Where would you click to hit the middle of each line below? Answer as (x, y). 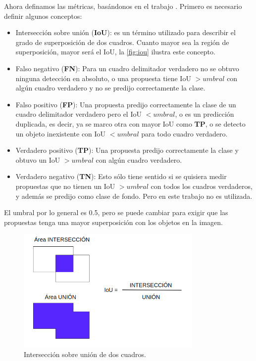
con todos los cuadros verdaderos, (202, 186)
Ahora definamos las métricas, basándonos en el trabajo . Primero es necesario (123, 6)
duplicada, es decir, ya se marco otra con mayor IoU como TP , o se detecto (130, 123)
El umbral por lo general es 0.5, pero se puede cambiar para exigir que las (116, 212)
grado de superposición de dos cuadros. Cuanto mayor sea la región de (122, 42)
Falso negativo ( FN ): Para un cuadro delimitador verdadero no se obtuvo (127, 68)
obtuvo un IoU (38, 159)
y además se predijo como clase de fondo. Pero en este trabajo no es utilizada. (134, 196)
